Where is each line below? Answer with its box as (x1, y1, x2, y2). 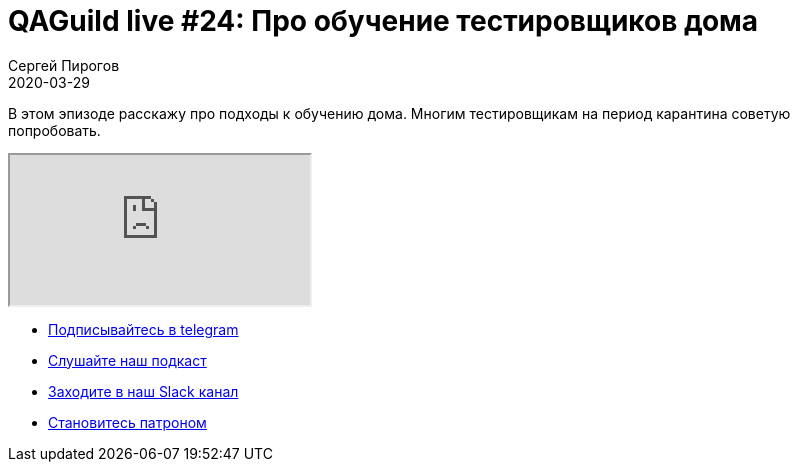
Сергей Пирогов (8, 56, 120, 74)
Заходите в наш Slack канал (48, 382, 239, 400)
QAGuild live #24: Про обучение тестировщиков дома (8, 4, 759, 38)
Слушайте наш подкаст (48, 351, 207, 369)
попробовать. (8, 121, 101, 139)
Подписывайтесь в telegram (48, 320, 239, 338)
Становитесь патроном (48, 413, 207, 431)
